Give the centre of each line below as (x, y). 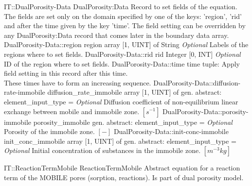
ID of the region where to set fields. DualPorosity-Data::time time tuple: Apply (122, 63)
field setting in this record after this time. (66, 73)
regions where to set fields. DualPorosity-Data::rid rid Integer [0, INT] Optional (122, 54)
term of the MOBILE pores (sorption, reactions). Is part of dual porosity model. (124, 177)
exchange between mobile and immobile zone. (72, 111)
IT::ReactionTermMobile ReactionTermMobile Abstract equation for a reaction (122, 168)
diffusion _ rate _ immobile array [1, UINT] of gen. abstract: (135, 92)
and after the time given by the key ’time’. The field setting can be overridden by (125, 25)
